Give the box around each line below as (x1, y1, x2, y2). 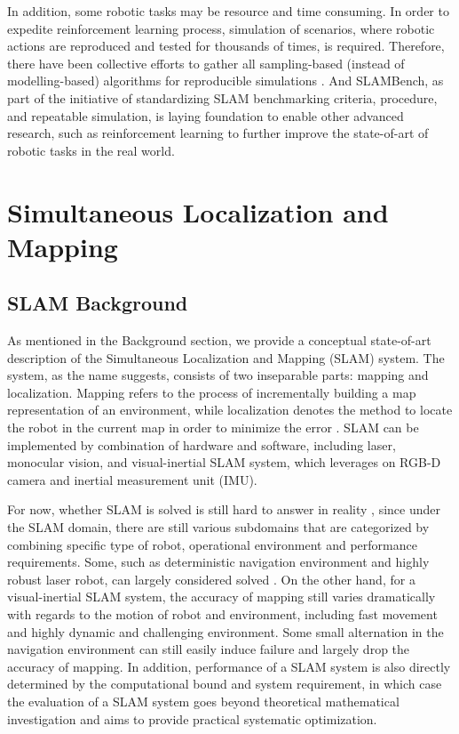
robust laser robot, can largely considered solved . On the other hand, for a (7, 569, 415, 588)
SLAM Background (7, 289, 188, 317)
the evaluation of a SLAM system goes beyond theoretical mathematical (7, 691, 400, 710)
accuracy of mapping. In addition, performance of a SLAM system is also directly (7, 657, 451, 675)
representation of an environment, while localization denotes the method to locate (7, 400, 453, 419)
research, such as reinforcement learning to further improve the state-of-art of (7, 124, 429, 142)
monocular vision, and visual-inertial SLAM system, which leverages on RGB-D (7, 453, 441, 472)
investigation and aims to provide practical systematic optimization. (7, 709, 377, 728)
